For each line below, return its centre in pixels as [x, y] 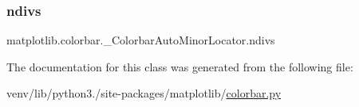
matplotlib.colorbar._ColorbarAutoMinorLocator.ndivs [141, 40]
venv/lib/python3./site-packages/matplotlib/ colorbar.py [144, 93]
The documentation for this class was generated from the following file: [180, 66]
